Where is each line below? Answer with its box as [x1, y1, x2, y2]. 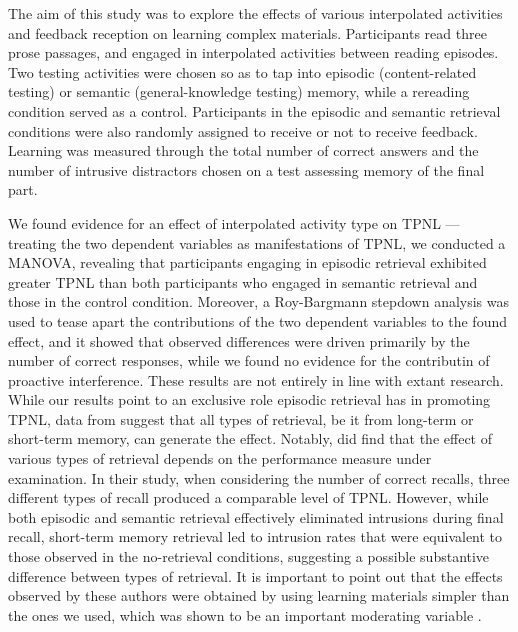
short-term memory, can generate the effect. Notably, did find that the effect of [8, 428, 492, 449]
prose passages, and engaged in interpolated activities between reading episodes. [8, 42, 499, 63]
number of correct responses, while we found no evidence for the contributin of [8, 350, 490, 371]
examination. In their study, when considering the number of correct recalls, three [8, 467, 510, 488]
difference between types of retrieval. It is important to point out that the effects [8, 565, 503, 586]
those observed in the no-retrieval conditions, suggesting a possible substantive [8, 546, 490, 567]
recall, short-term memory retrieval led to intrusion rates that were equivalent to [8, 526, 503, 547]
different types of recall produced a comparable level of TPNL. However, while [8, 487, 489, 508]
